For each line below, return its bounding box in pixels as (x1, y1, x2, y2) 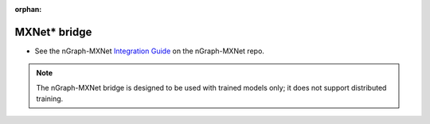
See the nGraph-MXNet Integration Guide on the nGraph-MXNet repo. (34, 46, 264, 56)
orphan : (14, 5, 42, 14)
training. (36, 94, 64, 103)
